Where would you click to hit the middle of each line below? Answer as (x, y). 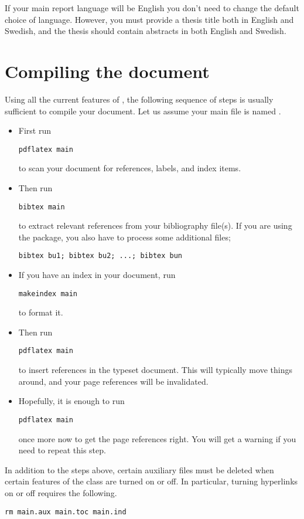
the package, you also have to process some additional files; (124, 237)
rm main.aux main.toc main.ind (66, 512)
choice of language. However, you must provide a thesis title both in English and (149, 19)
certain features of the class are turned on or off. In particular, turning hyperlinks (151, 481)
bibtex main (42, 207)
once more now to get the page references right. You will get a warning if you (157, 438)
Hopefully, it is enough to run (71, 401)
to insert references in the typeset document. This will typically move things (155, 370)
